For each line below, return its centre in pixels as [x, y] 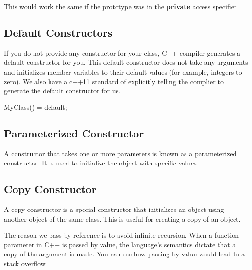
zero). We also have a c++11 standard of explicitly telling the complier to [114, 81]
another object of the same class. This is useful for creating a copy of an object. [122, 218]
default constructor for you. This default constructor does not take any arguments [126, 62]
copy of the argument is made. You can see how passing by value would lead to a [125, 254]
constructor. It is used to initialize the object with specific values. [101, 163]
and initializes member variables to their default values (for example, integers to [123, 71]
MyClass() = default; [35, 107]
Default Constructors [58, 32]
